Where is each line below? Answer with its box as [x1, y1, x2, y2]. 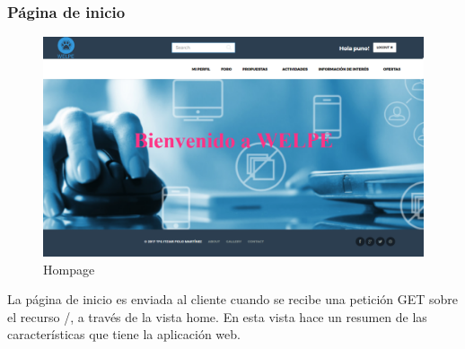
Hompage [43, 259, 95, 278]
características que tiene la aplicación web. [7, 325, 241, 344]
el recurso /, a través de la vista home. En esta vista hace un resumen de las [7, 307, 427, 326]
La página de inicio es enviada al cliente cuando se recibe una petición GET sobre [7, 290, 459, 309]
